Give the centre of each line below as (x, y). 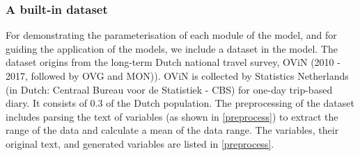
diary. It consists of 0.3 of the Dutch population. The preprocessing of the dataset (180, 103)
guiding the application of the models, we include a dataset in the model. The (172, 48)
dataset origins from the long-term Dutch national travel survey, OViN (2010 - (173, 62)
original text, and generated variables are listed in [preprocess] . (140, 143)
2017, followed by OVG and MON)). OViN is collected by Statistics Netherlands (177, 76)
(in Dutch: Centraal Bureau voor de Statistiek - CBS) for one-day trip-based (169, 89)
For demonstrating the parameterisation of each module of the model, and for (171, 35)
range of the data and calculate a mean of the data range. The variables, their (172, 130)
